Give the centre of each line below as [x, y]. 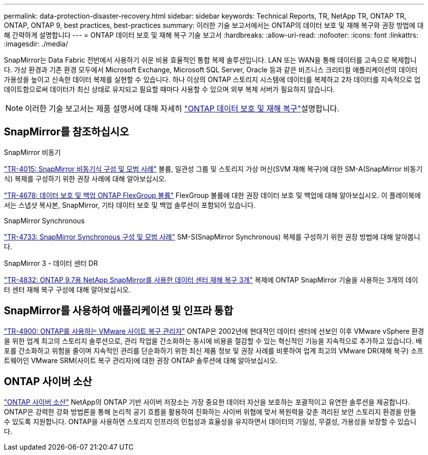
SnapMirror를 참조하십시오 [66, 132]
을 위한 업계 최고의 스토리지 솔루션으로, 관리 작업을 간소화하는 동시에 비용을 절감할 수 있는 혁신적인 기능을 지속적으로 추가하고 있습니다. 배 [213, 341]
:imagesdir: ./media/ [36, 44]
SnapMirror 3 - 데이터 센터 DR [51, 263]
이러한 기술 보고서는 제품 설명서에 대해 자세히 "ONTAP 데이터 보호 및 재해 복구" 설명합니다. [182, 108]
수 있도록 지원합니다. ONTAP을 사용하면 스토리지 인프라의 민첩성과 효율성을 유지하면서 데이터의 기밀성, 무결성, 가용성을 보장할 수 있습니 [210, 421]
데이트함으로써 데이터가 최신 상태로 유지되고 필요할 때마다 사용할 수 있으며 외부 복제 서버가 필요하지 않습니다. [170, 89]
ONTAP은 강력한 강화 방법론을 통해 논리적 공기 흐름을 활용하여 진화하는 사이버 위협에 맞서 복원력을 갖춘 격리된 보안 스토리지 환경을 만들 [210, 412]
